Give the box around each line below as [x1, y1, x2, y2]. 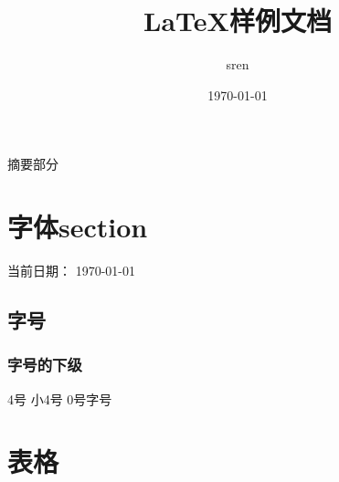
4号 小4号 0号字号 [7, 389, 112, 408]
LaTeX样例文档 [143, 2, 332, 39]
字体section [7, 208, 148, 246]
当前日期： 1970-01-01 [7, 261, 135, 280]
